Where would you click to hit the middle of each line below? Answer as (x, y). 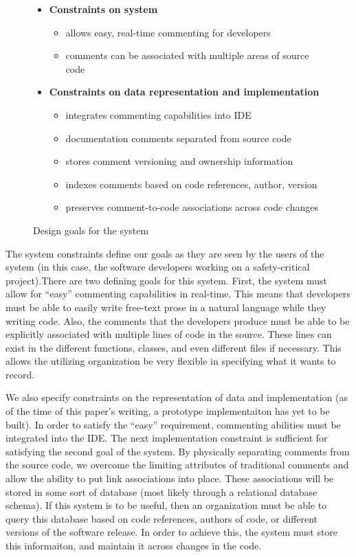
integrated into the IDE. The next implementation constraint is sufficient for (167, 438)
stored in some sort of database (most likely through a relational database (162, 491)
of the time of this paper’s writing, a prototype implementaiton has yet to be (168, 411)
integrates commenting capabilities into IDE (158, 114)
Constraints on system (103, 9)
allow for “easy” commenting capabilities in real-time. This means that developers (178, 294)
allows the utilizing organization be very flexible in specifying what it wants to (171, 361)
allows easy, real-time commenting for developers (168, 32)
